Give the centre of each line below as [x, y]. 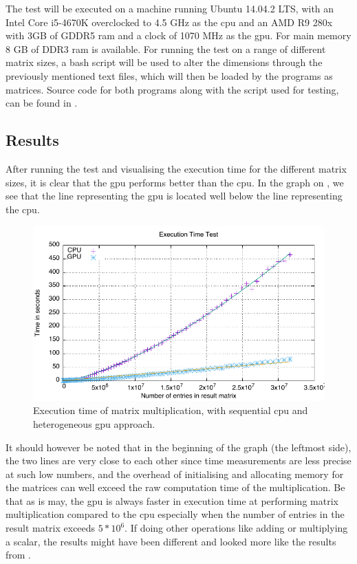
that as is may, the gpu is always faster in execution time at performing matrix [172, 500]
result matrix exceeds [51, 528]
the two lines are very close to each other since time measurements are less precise [178, 460]
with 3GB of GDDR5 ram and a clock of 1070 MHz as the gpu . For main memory [178, 35]
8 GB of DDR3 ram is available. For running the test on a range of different [166, 48]
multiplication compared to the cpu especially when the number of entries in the [175, 514]
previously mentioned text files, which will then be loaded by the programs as [169, 75]
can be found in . [42, 103]
